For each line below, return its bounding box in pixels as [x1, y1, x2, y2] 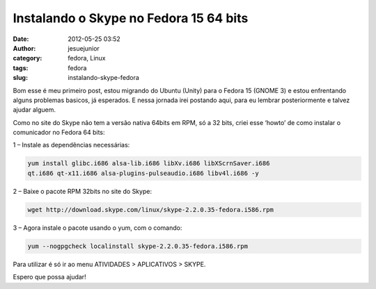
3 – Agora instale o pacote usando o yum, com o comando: [13, 223, 182, 232]
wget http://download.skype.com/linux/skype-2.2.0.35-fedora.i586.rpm [27, 206, 274, 213]
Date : [13, 35, 29, 43]
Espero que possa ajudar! [13, 273, 86, 281]
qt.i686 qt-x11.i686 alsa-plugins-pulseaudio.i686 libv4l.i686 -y [27, 169, 259, 177]
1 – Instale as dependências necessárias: [13, 141, 130, 149]
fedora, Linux [68, 54, 106, 63]
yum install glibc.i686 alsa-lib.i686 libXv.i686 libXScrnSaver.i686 [27, 160, 270, 167]
